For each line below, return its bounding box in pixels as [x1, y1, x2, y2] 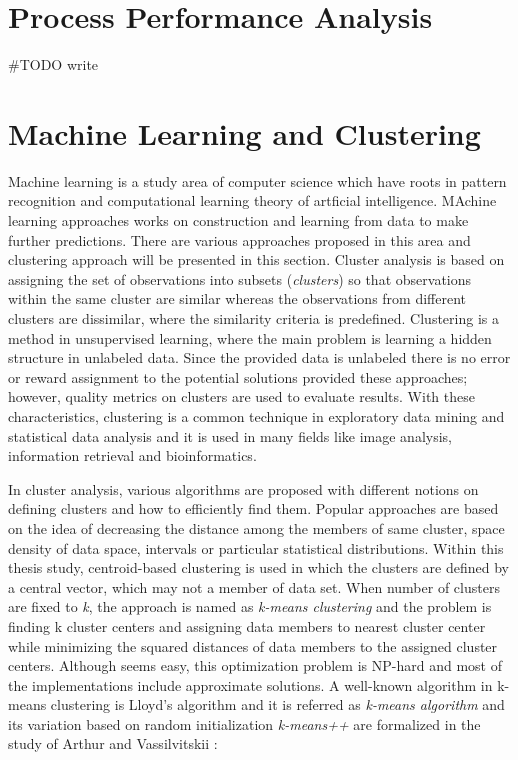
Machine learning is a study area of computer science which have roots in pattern [8, 170, 507, 191]
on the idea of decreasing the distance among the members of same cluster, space [8, 517, 505, 538]
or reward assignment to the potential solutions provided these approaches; [8, 366, 468, 387]
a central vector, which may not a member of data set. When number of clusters [8, 576, 500, 597]
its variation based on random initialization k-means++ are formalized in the [8, 713, 481, 734]
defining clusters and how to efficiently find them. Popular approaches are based [8, 498, 499, 519]
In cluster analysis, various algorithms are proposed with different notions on [8, 478, 479, 499]
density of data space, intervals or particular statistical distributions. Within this [8, 537, 504, 558]
